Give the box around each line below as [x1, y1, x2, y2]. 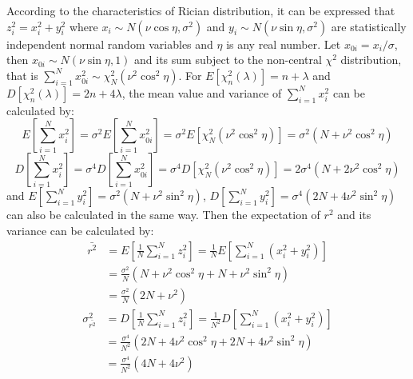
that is [6, 66, 38, 83]
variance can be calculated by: [6, 221, 154, 238]
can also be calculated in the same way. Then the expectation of [6, 206, 320, 223]
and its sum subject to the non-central [134, 51, 322, 68]
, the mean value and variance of [121, 84, 282, 101]
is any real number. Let [226, 35, 341, 52]
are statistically [331, 18, 407, 34]
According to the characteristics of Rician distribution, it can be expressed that [6, 2, 395, 18]
